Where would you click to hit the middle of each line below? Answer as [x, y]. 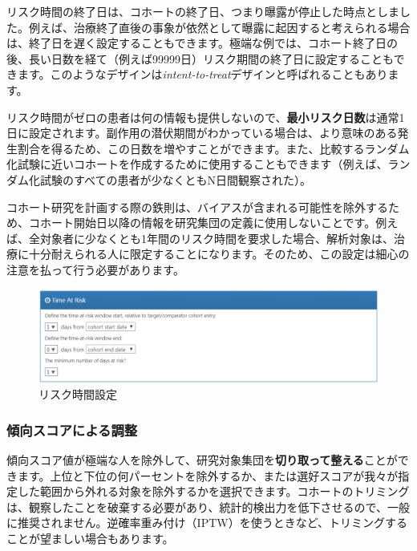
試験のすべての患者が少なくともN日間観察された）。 [175, 179]
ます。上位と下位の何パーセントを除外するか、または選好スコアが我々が [208, 475]
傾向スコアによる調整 [72, 429]
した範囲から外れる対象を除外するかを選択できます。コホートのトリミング [213, 491]
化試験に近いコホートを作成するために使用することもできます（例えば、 [197, 164]
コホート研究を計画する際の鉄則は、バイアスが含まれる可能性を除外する [197, 207]
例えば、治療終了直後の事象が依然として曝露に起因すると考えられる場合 [219, 27]
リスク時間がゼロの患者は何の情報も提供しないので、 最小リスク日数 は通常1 [206, 117]
